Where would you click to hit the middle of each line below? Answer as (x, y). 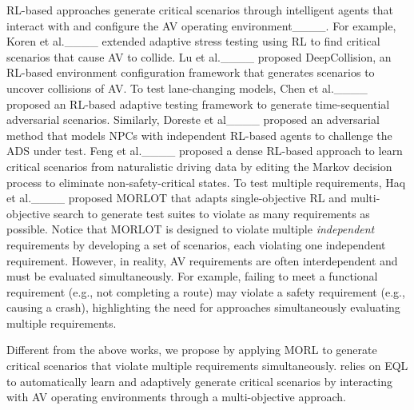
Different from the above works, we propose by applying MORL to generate (192, 350)
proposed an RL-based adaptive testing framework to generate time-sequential (198, 103)
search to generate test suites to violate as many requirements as (212, 213)
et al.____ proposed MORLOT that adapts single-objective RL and (177, 198)
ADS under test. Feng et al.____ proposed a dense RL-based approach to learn (205, 151)
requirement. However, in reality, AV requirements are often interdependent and (202, 260)
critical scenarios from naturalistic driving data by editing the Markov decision (199, 166)
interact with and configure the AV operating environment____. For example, (201, 25)
